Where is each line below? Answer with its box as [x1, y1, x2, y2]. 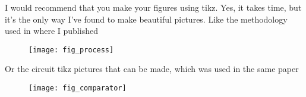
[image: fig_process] [29, 45, 114, 54]
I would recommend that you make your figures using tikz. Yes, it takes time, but [5, 1, 302, 13]
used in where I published [5, 24, 98, 37]
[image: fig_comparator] [29, 84, 127, 93]
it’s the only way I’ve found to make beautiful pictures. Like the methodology [5, 12, 288, 25]
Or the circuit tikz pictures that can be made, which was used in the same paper [5, 62, 299, 75]
